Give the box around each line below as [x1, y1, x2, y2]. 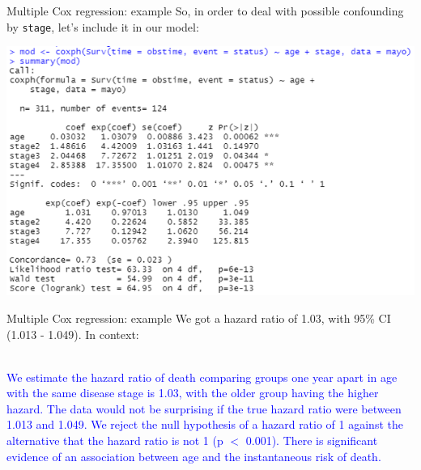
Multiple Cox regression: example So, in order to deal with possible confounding [6, 2, 404, 19]
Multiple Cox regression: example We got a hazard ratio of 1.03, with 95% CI [6, 309, 391, 326]
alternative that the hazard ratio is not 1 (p [6, 432, 223, 449]
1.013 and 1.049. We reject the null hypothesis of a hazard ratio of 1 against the [6, 416, 403, 433]
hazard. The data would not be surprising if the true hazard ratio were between [6, 400, 402, 417]
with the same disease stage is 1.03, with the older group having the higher [6, 384, 379, 401]
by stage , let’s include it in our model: [6, 18, 199, 35]
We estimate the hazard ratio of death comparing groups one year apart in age [6, 368, 398, 385]
